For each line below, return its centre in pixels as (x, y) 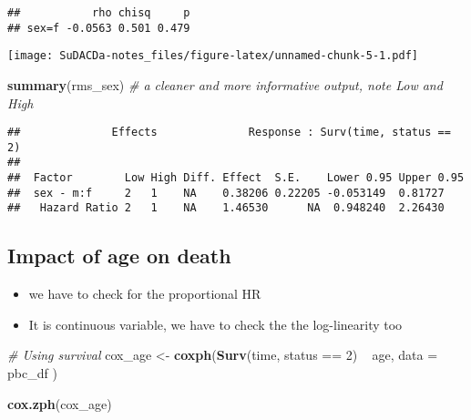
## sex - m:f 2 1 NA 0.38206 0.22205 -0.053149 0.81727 (226, 193)
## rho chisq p (99, 13)
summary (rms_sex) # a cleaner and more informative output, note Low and (225, 84)
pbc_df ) (32, 373)
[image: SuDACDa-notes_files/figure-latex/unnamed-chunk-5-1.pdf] (213, 56)
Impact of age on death (119, 256)
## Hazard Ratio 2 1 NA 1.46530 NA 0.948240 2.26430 (226, 208)
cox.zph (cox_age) (60, 403)
